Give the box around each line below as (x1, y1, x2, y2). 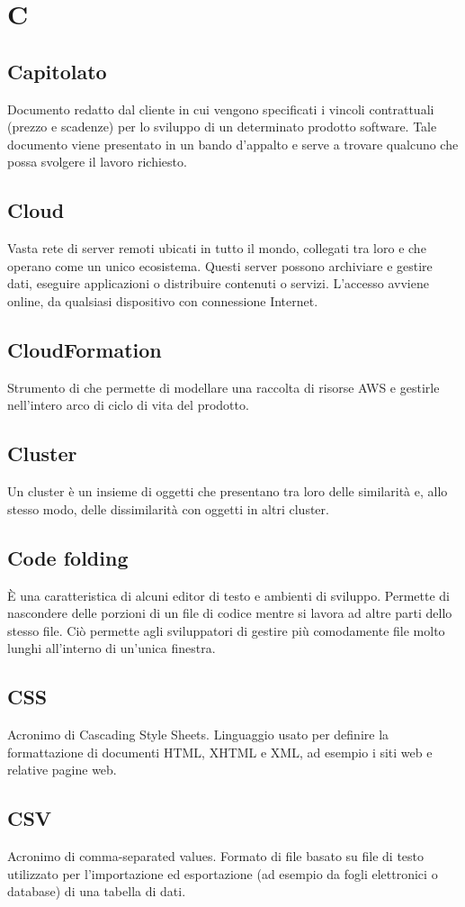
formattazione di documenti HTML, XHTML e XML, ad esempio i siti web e (7, 742, 433, 761)
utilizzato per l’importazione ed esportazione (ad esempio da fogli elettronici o (7, 864, 438, 883)
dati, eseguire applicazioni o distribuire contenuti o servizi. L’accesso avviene (7, 274, 429, 293)
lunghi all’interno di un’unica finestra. (7, 639, 216, 658)
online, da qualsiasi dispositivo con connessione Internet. (7, 291, 318, 310)
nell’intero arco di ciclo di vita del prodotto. (7, 395, 249, 414)
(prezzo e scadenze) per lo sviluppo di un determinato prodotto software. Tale (7, 117, 437, 136)
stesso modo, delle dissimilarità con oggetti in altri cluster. (7, 499, 329, 518)
